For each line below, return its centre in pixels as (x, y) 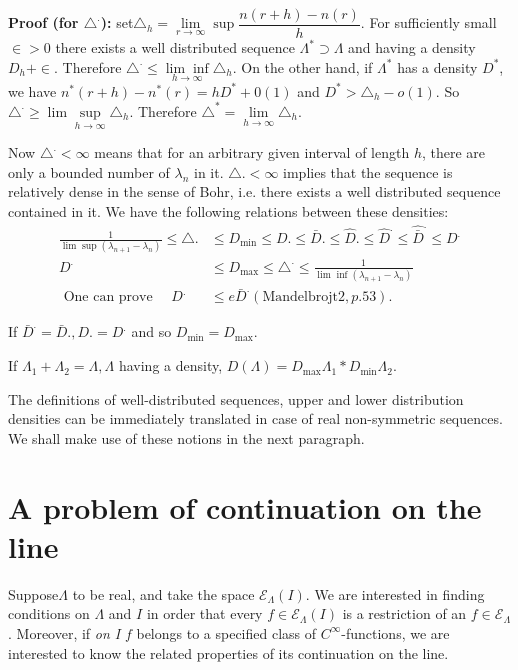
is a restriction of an (404, 613)
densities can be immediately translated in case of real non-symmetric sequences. (255, 418)
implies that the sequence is (368, 171)
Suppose (33, 593)
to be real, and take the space (163, 593)
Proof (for (43, 22)
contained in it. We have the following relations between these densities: (228, 210)
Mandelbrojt (300, 297)
